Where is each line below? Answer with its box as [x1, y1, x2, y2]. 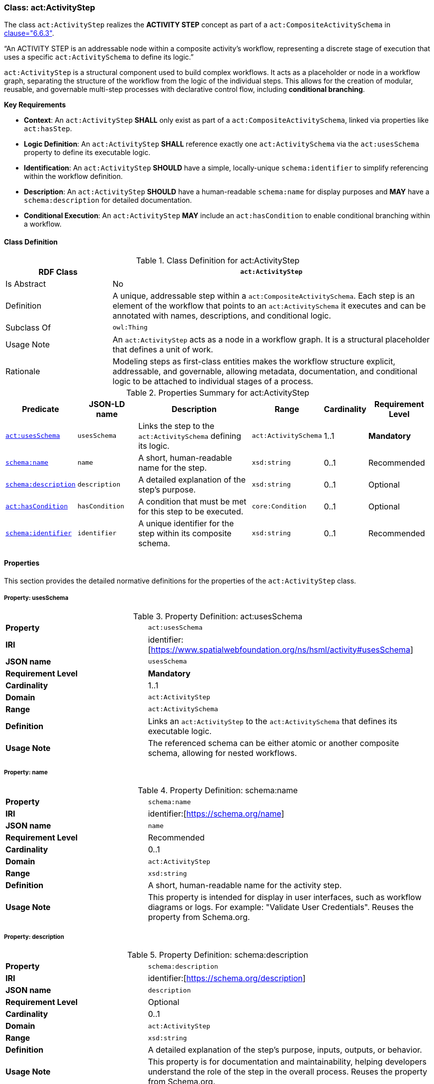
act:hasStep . [24, 124, 72, 133]
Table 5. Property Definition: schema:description [127, 950, 308, 960]
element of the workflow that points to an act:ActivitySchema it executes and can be [112, 300, 426, 311]
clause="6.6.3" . [4, 29, 54, 38]
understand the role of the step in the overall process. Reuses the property [148, 1067, 428, 1077]
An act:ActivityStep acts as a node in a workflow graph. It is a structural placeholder [112, 334, 430, 344]
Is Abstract [5, 278, 46, 289]
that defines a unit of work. [112, 344, 213, 354]
